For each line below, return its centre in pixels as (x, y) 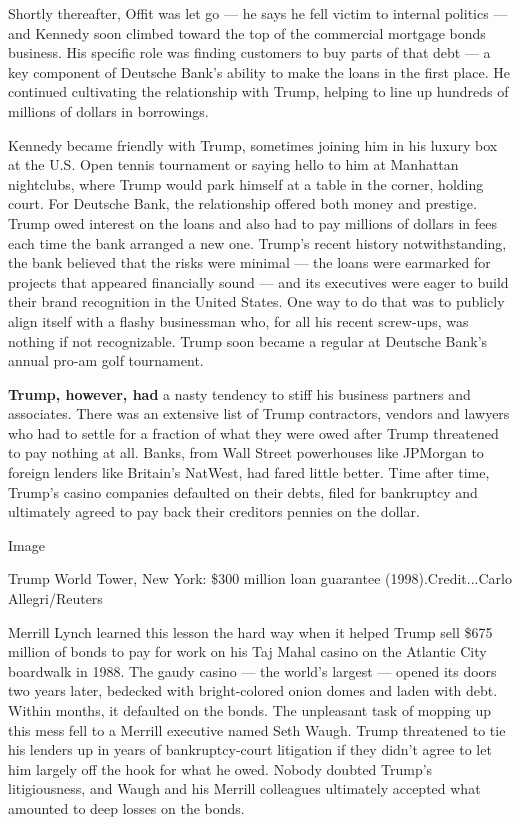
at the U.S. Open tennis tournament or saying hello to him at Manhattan (233, 164)
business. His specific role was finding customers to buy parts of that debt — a (249, 52)
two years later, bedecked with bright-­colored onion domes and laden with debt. (253, 690)
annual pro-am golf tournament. (106, 360)
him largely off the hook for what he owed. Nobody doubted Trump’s (220, 768)
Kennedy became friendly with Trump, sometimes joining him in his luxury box (253, 144)
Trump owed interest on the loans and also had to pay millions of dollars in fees (253, 222)
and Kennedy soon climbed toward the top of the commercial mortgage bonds (247, 32)
